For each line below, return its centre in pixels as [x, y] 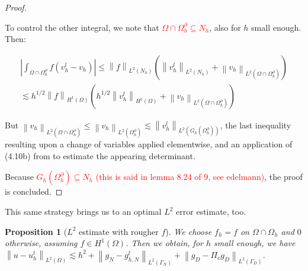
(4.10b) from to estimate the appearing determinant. [100, 155]
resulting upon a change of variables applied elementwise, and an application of [149, 144]
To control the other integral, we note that [82, 27]
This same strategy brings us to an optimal [83, 212]
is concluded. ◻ [34, 191]
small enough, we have [255, 243]
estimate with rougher [119, 231]
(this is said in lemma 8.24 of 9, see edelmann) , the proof [199, 177]
